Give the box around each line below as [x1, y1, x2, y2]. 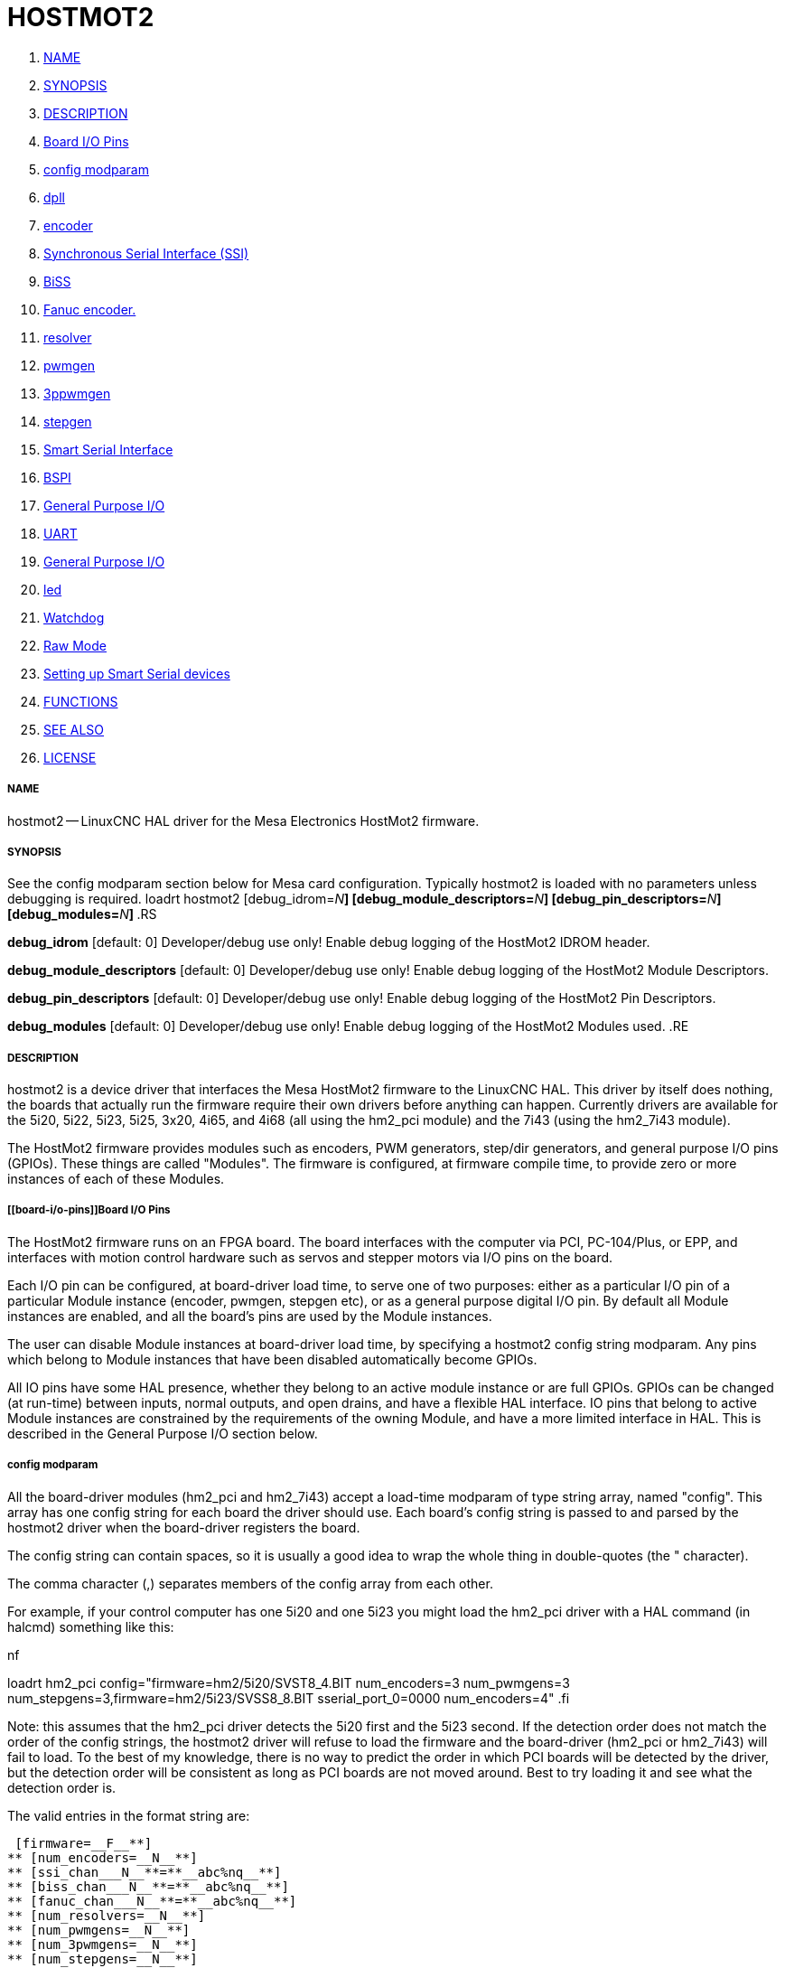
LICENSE [43, 749, 97, 765]
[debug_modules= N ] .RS [7, 906, 157, 923]
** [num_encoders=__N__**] [7, 1850, 198, 1865]
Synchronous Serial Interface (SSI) [43, 245, 249, 261]
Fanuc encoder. [43, 301, 136, 317]
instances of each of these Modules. [7, 1171, 225, 1187]
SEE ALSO [43, 721, 105, 737]
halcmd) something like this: [7, 1618, 174, 1635]
